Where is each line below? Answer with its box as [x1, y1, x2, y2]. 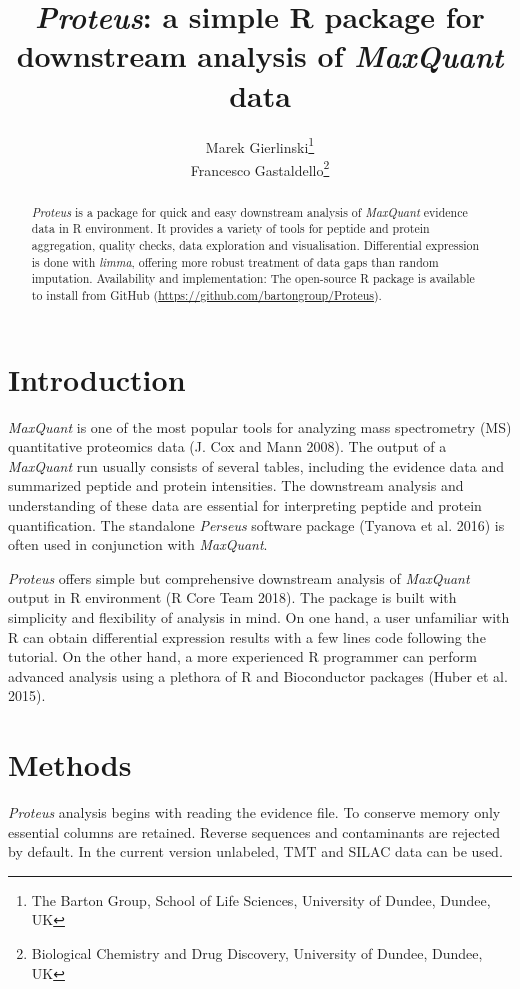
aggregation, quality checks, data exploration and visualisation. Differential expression [31, 237, 480, 254]
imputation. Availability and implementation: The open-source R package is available [31, 270, 475, 287]
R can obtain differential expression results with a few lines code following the [8, 626, 486, 647]
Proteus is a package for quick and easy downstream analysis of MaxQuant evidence [31, 203, 468, 220]
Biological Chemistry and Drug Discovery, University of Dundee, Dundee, [31, 943, 483, 964]
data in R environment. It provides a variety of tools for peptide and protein [31, 220, 430, 237]
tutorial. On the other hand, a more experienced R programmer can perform [8, 646, 477, 667]
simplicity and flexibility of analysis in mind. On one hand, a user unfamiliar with [8, 607, 510, 628]
